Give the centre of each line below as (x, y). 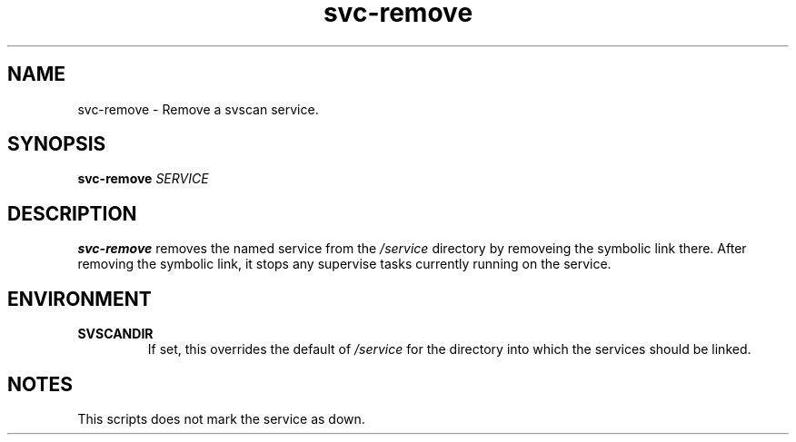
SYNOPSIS (57, 144)
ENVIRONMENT (80, 299)
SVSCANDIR (115, 334)
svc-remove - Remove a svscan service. (198, 109)
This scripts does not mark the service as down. (221, 418)
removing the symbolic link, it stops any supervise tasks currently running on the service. (344, 264)
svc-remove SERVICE (143, 179)
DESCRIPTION (72, 213)
